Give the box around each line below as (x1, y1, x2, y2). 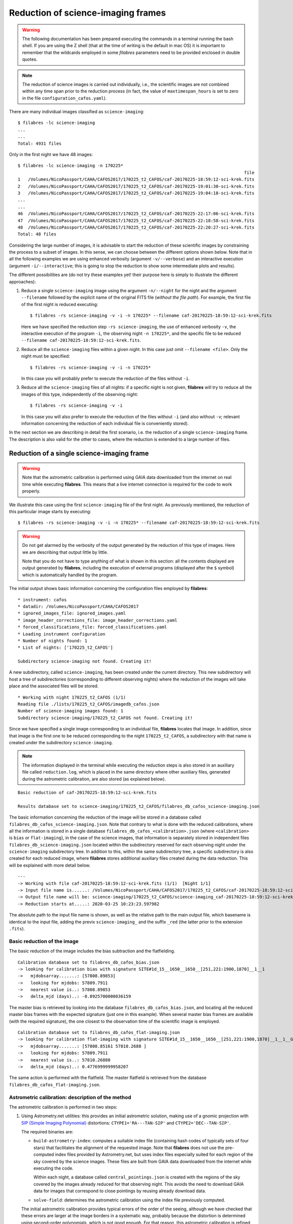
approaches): (9, 279, 36, 284)
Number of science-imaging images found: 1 (18, 708, 124, 714)
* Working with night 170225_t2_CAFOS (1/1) (18, 694, 126, 700)
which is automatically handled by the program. (22, 572, 118, 578)
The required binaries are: (21, 1129, 74, 1135)
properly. (22, 488, 41, 494)
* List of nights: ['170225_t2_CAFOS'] (18, 645, 113, 651)
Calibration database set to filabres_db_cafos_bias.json (18, 960, 160, 965)
